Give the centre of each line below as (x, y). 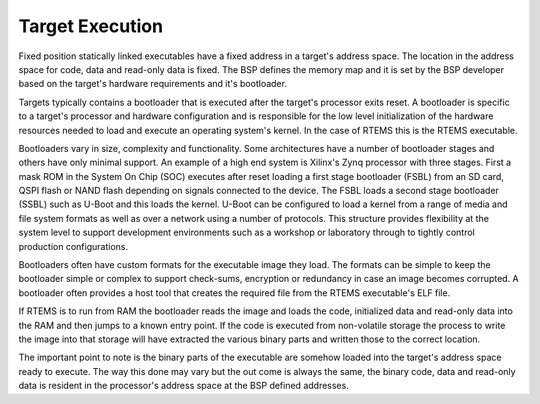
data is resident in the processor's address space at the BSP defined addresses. (183, 386)
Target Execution (91, 26)
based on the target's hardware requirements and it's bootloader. (152, 84)
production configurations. (73, 246)
